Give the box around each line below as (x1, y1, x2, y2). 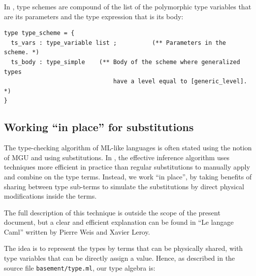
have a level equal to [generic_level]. (113, 78, 247, 85)
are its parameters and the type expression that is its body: (4, 11, 184, 21)
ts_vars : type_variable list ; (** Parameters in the (11, 39, 226, 46)
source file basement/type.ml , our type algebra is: (4, 262, 156, 273)
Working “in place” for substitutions (4, 119, 194, 135)
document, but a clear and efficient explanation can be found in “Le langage (4, 217, 234, 227)
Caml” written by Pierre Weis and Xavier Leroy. (4, 226, 150, 237)
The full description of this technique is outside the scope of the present (4, 207, 221, 217)
